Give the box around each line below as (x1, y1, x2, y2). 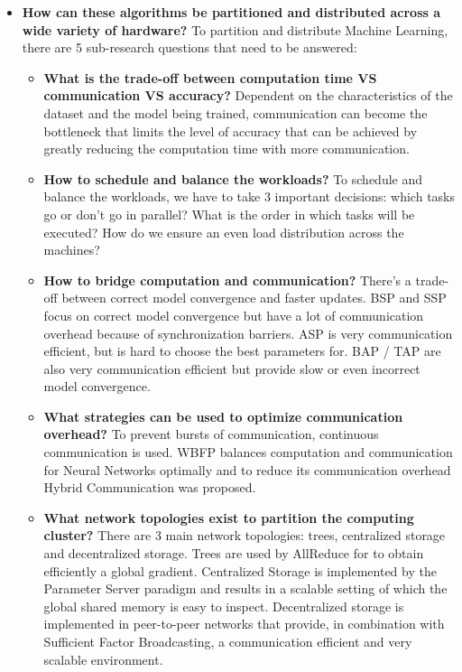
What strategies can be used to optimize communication (43, 406, 403, 425)
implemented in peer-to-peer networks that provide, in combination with (43, 614, 445, 633)
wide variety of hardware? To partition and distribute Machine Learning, (22, 20, 448, 39)
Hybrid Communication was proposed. (43, 478, 256, 497)
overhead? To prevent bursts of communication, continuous (43, 425, 379, 443)
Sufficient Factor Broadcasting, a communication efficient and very (43, 632, 412, 650)
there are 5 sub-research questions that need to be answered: (22, 38, 357, 57)
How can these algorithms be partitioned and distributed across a (22, 3, 441, 21)
